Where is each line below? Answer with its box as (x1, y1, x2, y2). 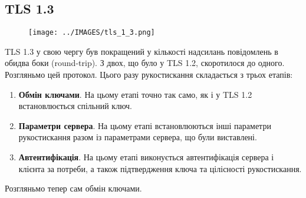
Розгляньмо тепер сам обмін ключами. (5, 182, 142, 194)
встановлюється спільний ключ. (18, 100, 132, 112)
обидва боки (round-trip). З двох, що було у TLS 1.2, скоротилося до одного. (5, 57, 285, 69)
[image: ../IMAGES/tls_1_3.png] (28, 28, 155, 37)
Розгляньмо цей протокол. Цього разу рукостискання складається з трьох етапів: (5, 68, 293, 81)
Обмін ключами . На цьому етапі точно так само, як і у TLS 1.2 (18, 88, 252, 100)
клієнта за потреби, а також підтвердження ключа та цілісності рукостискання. (18, 162, 302, 174)
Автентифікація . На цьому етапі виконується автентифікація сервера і (18, 151, 274, 163)
